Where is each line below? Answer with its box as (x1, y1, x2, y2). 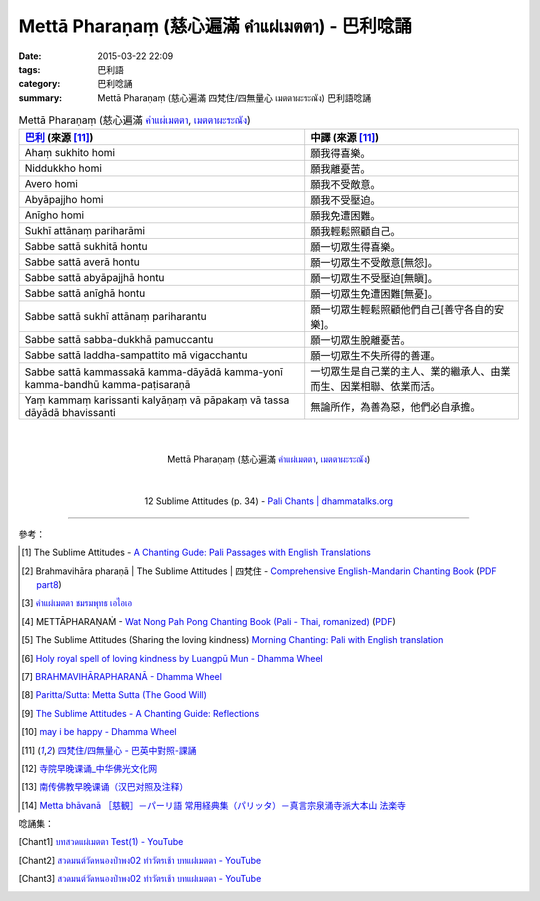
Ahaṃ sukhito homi (24, 146, 115, 160)
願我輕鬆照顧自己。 (310, 225, 401, 239)
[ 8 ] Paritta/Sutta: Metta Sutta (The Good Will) (21, 689, 207, 701)
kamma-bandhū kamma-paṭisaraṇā (24, 378, 191, 392)
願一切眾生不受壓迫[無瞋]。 (310, 271, 439, 285)
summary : (18, 91, 63, 104)
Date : (18, 50, 42, 62)
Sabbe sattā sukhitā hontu (24, 240, 148, 254)
